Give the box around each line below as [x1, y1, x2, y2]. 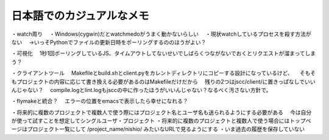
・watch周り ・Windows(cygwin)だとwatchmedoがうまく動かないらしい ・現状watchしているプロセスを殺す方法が [11, 30, 312, 38]
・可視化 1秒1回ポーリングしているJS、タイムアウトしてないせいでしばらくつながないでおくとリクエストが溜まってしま [11, 50, 316, 57]
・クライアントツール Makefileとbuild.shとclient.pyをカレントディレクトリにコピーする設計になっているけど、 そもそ [11, 70, 316, 77]
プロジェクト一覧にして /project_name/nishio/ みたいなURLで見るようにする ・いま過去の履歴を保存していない [27, 125, 305, 133]
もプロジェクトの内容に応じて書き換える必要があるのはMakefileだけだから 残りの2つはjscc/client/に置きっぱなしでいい [11, 78, 316, 85]
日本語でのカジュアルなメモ [11, 9, 149, 22]
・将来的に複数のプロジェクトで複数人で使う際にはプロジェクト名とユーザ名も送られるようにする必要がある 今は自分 [11, 108, 312, 116]
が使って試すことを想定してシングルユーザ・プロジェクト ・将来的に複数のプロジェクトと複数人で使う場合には [11, 117, 290, 124]
